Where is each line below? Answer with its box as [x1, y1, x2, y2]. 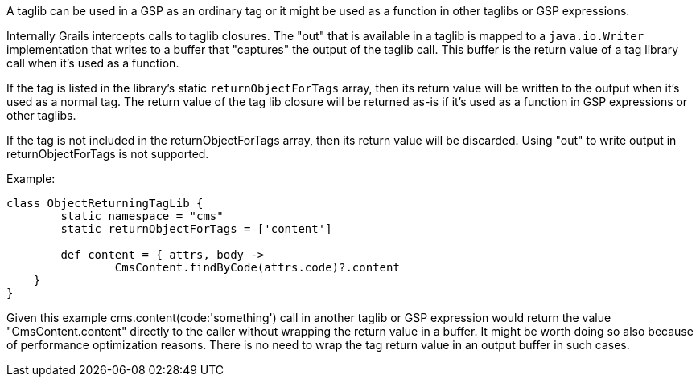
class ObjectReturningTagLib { [6, 197, 204, 210]
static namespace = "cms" [60, 210, 224, 222]
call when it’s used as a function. [6, 56, 179, 70]
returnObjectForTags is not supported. [6, 147, 209, 161]
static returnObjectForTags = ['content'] [60, 222, 332, 235]
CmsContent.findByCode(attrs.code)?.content [114, 261, 400, 274]
